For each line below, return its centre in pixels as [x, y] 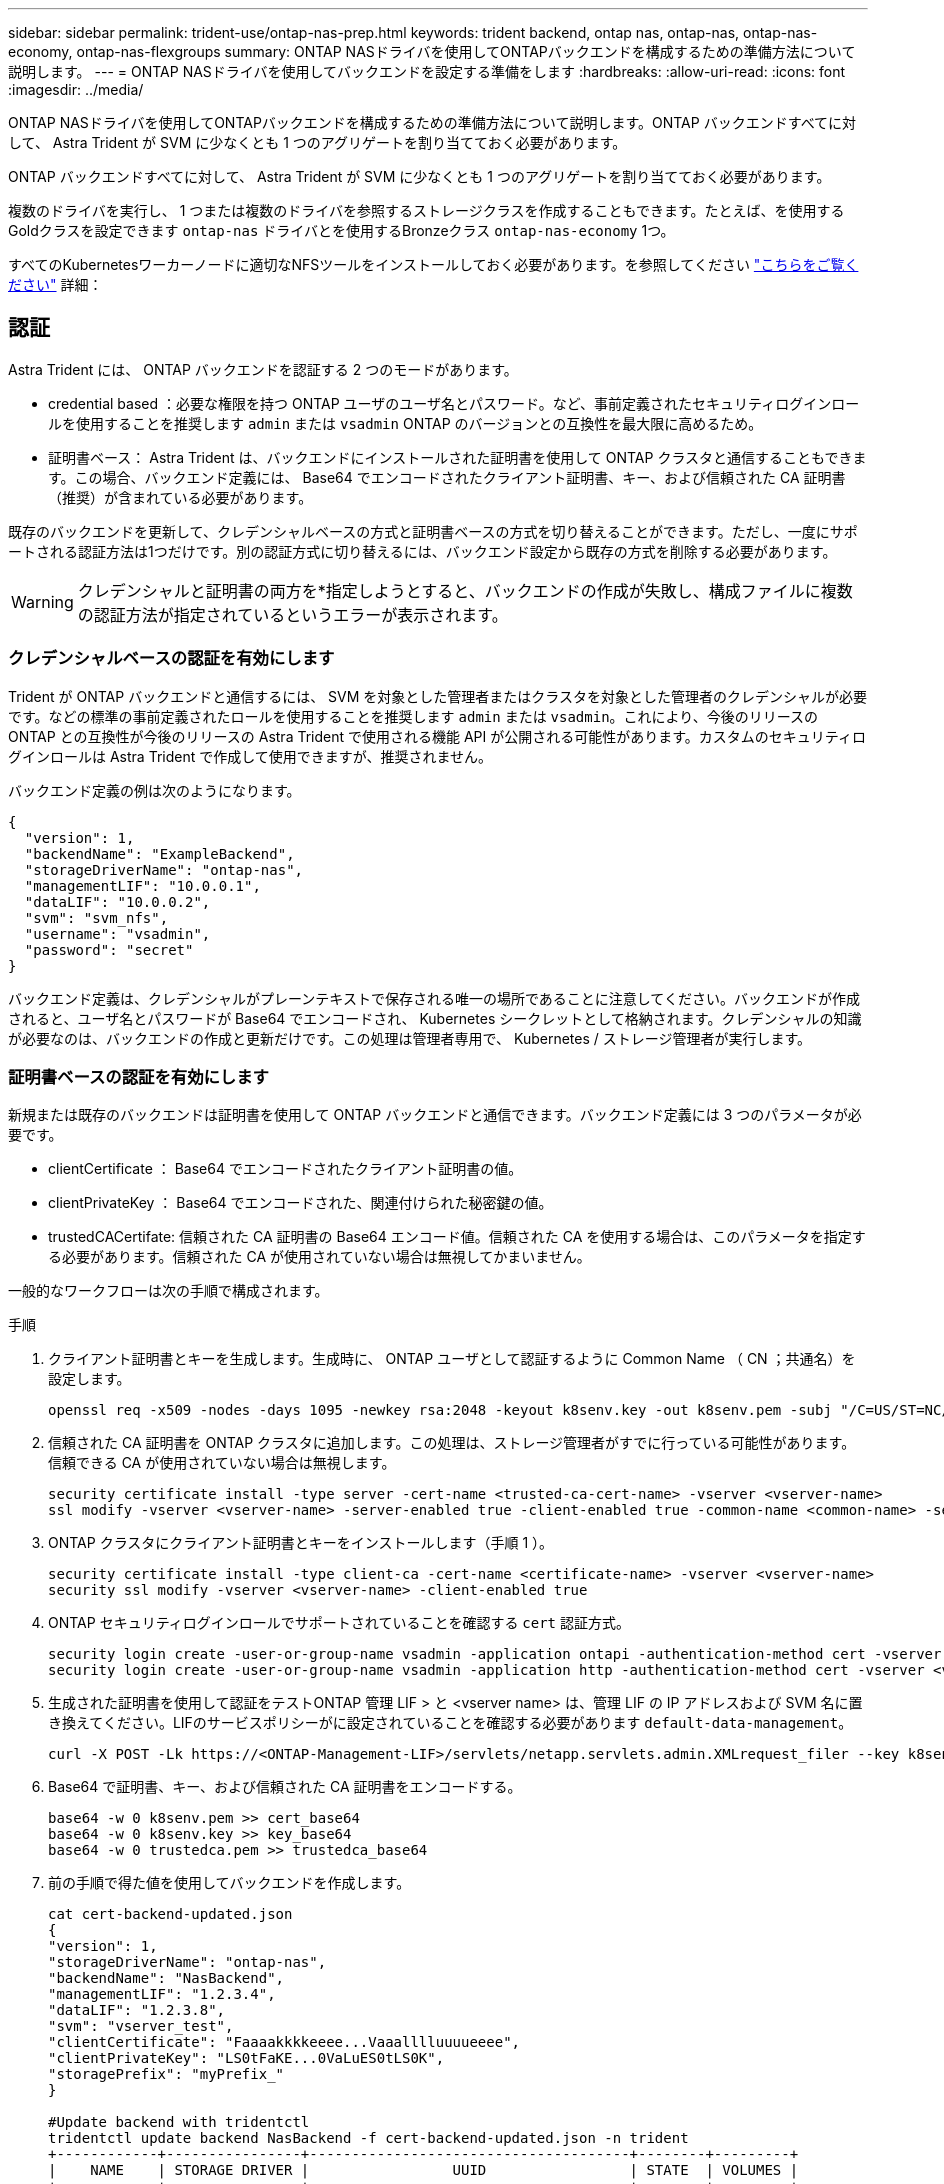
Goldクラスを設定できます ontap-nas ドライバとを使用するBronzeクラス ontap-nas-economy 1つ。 [341, 230]
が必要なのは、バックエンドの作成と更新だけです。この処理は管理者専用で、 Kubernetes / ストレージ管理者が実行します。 [410, 1038]
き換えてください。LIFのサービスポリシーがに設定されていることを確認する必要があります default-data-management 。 [450, 1723]
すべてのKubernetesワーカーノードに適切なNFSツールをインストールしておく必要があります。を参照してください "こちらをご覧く [433, 264]
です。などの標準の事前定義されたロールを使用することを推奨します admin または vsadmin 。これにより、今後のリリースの [413, 716]
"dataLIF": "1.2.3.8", [137, 2010]
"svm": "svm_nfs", [96, 917]
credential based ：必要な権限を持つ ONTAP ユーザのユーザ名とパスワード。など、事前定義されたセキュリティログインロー [454, 403]
